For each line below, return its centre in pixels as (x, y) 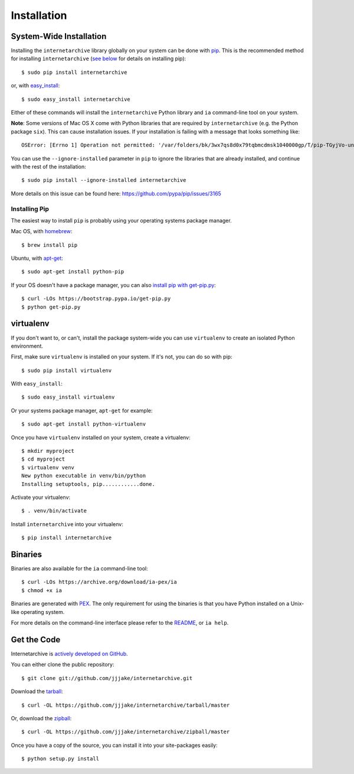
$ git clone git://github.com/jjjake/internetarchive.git (107, 678)
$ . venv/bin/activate (54, 511)
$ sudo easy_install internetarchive (76, 99)
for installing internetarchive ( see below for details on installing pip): (99, 58)
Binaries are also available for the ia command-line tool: (79, 569)
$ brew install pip (50, 245)
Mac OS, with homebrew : (42, 231)
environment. (27, 346)
